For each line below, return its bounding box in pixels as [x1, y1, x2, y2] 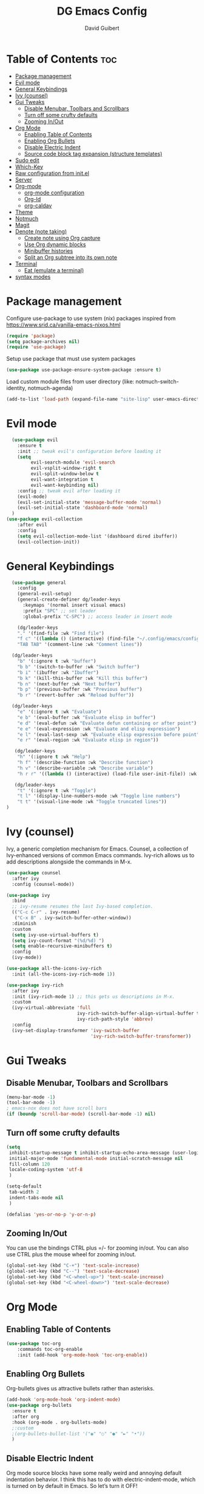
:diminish [12, 920, 36, 927]
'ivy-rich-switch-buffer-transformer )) [90, 1033, 191, 1039]
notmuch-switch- [135, 378, 179, 385]
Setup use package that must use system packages [6, 355, 136, 363]
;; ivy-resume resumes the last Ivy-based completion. [12, 904, 154, 910]
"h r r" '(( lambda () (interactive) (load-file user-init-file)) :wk [17, 771, 197, 777]
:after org [12, 1414, 39, 1420]
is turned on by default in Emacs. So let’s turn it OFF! [6, 1482, 138, 1490]
